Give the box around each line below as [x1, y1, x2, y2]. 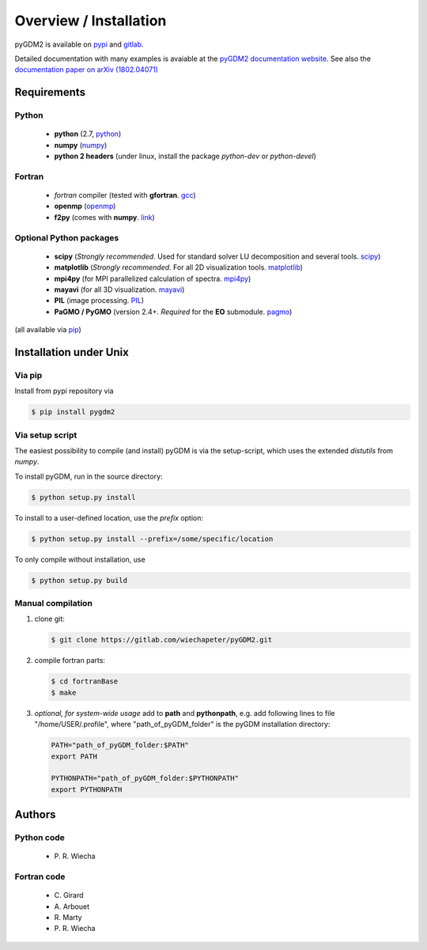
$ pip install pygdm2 [31, 407, 115, 417]
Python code [14, 832, 65, 843]
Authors [14, 808, 56, 822]
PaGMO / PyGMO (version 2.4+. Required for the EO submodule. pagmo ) [54, 307, 293, 316]
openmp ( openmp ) [54, 202, 116, 211]
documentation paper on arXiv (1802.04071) [14, 65, 158, 74]
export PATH [51, 751, 98, 761]
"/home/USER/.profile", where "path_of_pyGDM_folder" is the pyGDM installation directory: [34, 720, 331, 729]
